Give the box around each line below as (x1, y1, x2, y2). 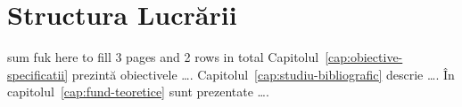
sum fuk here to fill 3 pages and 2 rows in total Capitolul (7, 48, 319, 66)
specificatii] (7, 65, 69, 83)
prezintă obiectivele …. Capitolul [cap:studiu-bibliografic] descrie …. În (71, 65, 455, 83)
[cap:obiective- (325, 48, 403, 66)
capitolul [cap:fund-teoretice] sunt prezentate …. (7, 82, 269, 101)
